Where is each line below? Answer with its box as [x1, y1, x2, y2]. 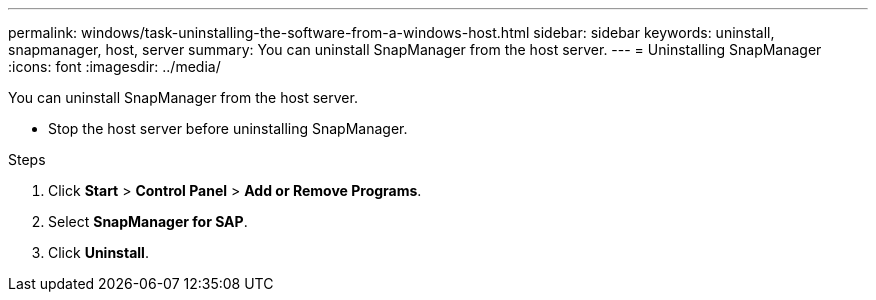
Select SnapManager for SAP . [48, 213, 248, 230]
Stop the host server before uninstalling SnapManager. [48, 120, 408, 137]
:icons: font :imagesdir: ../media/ [8, 58, 221, 75]
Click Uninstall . [48, 244, 149, 261]
